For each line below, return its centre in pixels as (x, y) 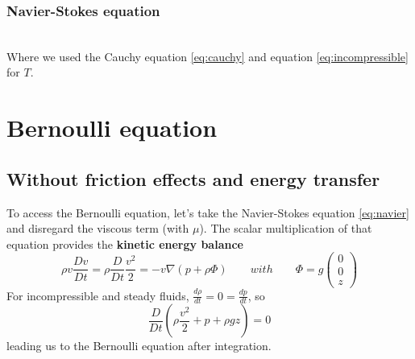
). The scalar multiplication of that (286, 228)
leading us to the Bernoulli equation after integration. (139, 346)
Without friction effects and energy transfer (193, 178)
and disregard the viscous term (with (98, 228)
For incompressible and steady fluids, (98, 295)
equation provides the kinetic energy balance (125, 243)
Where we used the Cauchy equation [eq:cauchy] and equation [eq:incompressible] (207, 56)
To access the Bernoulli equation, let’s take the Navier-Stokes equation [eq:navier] (208, 212)
